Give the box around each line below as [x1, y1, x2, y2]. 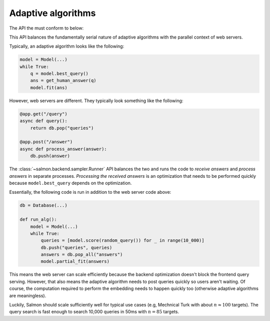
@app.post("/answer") [19, 139, 73, 145]
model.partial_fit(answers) [40, 258, 110, 264]
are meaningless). [9, 292, 46, 298]
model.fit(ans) [30, 85, 67, 90]
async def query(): [19, 118, 67, 124]
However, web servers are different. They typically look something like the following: [9, 98, 183, 104]
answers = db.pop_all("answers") [40, 252, 123, 257]
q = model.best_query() [30, 71, 88, 77]
